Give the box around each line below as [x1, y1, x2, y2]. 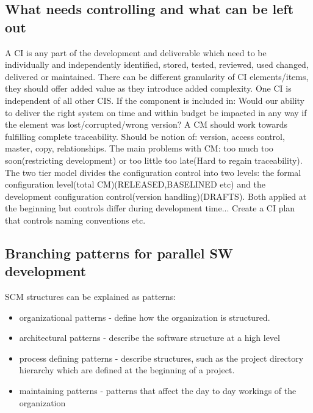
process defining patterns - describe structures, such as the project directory [19, 351, 304, 364]
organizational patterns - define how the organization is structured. [19, 310, 270, 323]
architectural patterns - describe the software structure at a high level [19, 331, 280, 344]
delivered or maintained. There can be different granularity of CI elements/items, [5, 70, 309, 82]
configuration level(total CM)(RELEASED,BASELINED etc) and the [5, 178, 265, 191]
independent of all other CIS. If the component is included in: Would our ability [5, 93, 305, 106]
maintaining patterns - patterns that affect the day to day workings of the [19, 384, 297, 397]
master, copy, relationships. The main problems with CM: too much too [5, 142, 273, 155]
